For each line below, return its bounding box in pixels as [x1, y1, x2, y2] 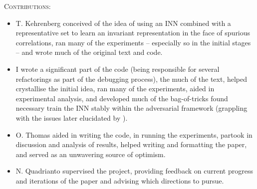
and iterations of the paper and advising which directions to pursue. [15, 175, 224, 186]
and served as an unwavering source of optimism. [15, 149, 166, 159]
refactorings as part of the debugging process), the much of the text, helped [15, 73, 248, 84]
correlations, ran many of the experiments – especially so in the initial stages [15, 37, 251, 47]
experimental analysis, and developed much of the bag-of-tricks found [15, 93, 228, 103]
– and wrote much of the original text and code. [15, 47, 163, 57]
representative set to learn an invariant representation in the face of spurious [15, 27, 251, 38]
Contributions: [4, 1, 51, 11]
